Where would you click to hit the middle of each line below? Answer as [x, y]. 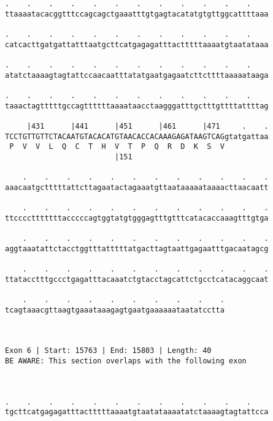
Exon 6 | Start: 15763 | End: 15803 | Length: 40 [108, 351]
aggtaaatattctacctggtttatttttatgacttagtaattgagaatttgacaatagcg [137, 248]
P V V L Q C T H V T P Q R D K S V [117, 147]
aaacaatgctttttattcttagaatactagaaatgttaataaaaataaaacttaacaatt [137, 187]
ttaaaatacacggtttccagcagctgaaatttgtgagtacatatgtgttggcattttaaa [137, 14]
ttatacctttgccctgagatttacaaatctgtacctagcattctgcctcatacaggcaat [137, 279]
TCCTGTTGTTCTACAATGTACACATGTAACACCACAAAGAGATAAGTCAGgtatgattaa [137, 136]
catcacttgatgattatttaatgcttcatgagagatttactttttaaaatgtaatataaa [137, 44]
